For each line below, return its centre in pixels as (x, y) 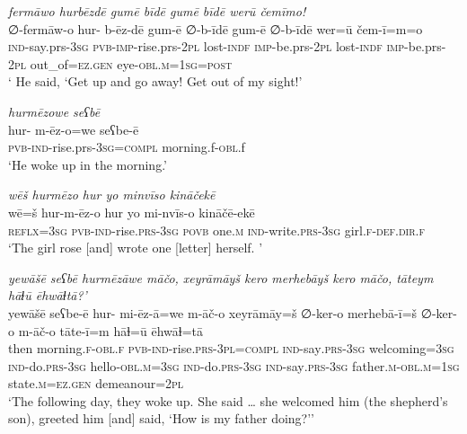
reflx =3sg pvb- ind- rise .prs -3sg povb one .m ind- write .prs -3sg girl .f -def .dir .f (216, 230)
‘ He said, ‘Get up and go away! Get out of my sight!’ (155, 81)
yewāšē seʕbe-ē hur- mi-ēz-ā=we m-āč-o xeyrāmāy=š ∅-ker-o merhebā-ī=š (213, 312)
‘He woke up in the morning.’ (88, 164)
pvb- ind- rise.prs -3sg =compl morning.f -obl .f (127, 147)
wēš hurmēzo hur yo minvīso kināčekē (112, 195)
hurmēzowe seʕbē (54, 111)
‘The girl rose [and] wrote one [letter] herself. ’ (136, 248)
